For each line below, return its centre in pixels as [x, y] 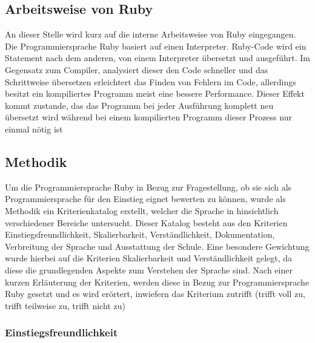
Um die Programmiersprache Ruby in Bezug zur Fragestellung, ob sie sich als [148, 187]
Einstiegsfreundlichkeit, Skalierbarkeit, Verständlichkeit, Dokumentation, [140, 234]
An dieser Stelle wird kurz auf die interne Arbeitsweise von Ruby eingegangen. [151, 34]
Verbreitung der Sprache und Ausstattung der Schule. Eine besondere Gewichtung [157, 246]
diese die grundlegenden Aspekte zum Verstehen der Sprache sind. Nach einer [149, 269]
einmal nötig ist [34, 129]
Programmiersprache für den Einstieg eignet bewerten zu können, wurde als [145, 199]
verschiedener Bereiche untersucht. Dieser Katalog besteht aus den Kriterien [146, 222]
